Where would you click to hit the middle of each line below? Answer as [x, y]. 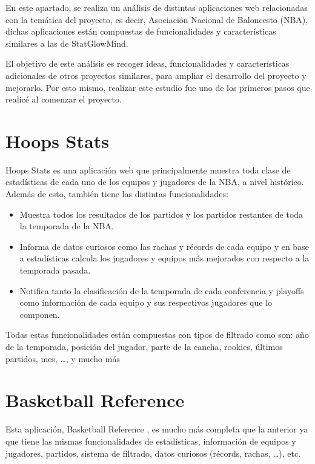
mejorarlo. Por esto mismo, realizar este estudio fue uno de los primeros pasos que [158, 87]
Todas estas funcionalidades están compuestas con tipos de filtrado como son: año [157, 335]
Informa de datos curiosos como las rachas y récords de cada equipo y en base [164, 246]
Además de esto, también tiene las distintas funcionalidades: [117, 194]
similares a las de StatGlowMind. [67, 43]
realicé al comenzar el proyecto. [64, 99]
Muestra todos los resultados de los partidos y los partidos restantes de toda [161, 214]
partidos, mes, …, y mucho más [63, 358]
